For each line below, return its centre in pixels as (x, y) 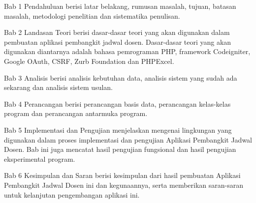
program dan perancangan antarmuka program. (76, 113)
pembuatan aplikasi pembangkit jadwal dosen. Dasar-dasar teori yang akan (118, 42)
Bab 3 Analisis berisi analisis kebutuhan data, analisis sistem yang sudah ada (121, 77)
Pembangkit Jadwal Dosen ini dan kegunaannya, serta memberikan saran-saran (124, 185)
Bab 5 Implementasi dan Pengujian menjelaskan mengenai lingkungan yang (118, 130)
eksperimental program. (40, 159)
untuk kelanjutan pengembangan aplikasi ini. (72, 194)
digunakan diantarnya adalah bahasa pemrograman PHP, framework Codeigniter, (127, 51)
